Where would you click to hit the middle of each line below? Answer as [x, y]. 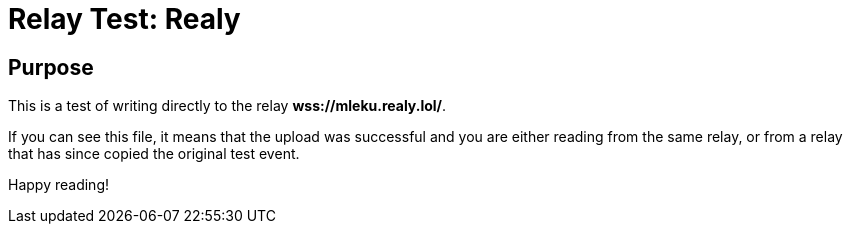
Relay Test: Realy [124, 19]
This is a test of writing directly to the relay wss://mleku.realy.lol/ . [227, 106]
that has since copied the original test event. [154, 154]
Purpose [51, 67]
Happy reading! [58, 185]
